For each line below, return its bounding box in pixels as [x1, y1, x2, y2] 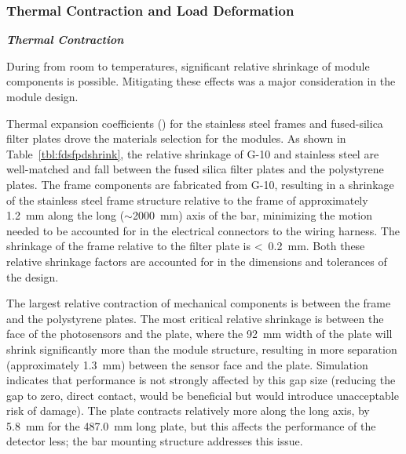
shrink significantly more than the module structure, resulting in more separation [6, 340, 397, 357]
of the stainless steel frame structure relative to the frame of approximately [6, 191, 368, 208]
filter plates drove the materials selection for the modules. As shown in [6, 130, 346, 147]
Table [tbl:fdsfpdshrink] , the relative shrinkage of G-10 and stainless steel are [6, 145, 379, 162]
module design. [6, 89, 79, 104]
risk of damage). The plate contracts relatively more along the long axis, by [6, 402, 370, 419]
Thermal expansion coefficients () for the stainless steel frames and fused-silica [6, 114, 383, 131]
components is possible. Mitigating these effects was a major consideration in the [6, 73, 396, 89]
